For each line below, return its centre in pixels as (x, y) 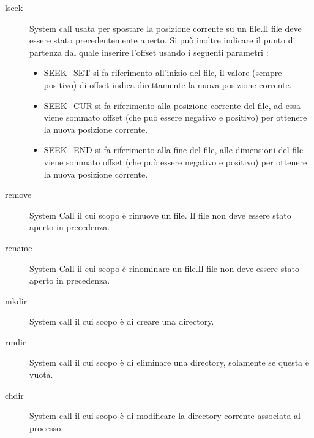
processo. (47, 427)
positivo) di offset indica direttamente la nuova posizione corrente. (168, 84)
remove (18, 194)
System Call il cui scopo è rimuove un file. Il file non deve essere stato (160, 215)
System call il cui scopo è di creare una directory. (122, 321)
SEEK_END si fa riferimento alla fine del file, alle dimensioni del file (174, 150)
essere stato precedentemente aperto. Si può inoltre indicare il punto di (163, 40)
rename (19, 247)
